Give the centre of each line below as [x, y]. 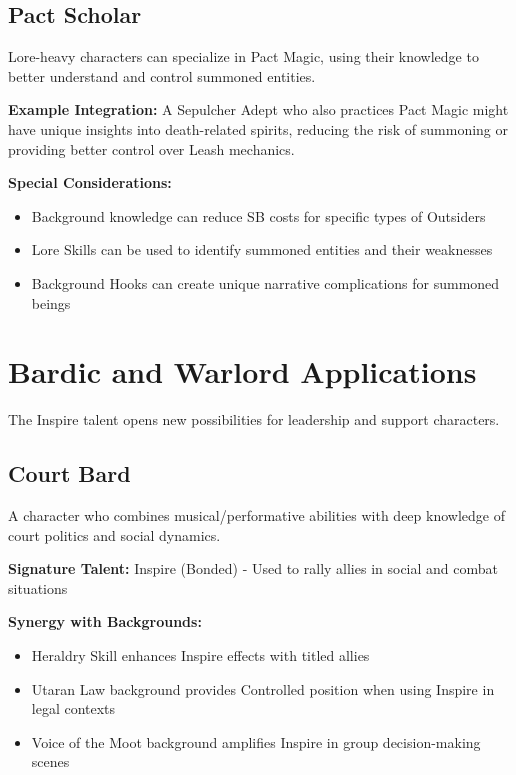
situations [38, 587]
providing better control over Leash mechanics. [151, 148]
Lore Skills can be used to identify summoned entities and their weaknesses [262, 249]
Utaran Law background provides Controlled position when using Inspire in [263, 688]
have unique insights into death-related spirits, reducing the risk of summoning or [258, 128]
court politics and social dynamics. [114, 534]
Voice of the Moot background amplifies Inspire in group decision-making [256, 741]
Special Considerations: [90, 182]
